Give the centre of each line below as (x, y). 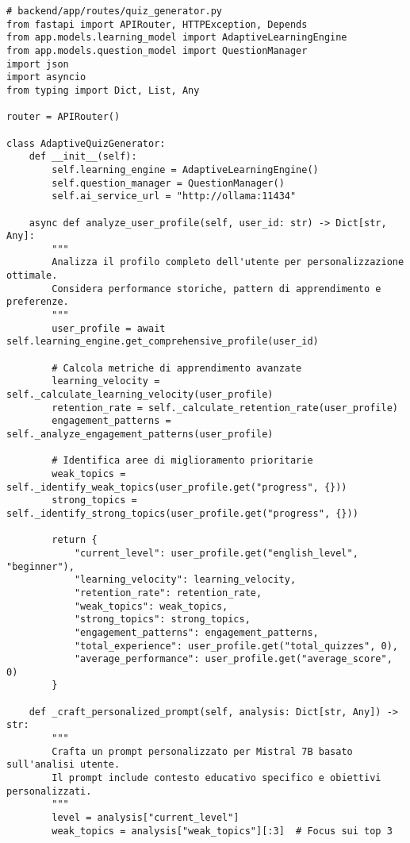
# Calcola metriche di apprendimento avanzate (177, 368)
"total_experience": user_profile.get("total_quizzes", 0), (236, 646)
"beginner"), (40, 566)
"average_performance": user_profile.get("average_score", (233, 659)
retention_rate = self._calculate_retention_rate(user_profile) (225, 408)
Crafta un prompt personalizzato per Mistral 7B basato (202, 751)
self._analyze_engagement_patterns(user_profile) (140, 434)
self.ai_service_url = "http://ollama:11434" (174, 196)
